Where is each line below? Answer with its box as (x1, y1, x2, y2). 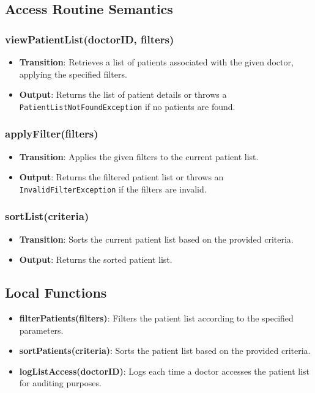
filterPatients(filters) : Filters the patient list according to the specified (19, 312, 294, 325)
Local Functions (5, 283, 107, 302)
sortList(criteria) (5, 208, 89, 224)
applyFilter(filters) (5, 126, 98, 141)
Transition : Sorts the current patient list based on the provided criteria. (19, 232, 294, 245)
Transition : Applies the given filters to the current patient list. (19, 150, 259, 163)
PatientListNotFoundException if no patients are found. (19, 100, 235, 112)
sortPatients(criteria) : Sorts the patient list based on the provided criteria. (19, 344, 311, 357)
